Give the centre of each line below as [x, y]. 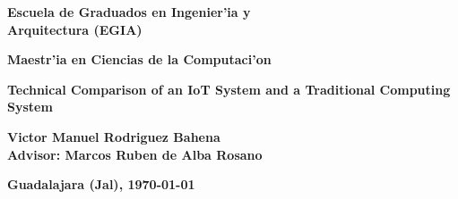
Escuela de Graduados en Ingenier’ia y [129, 12]
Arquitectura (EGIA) [75, 29]
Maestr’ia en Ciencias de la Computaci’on [139, 59]
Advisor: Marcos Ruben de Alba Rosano [135, 154]
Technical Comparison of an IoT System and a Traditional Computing [229, 89]
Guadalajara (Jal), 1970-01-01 [101, 184]
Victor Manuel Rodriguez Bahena [114, 136]
